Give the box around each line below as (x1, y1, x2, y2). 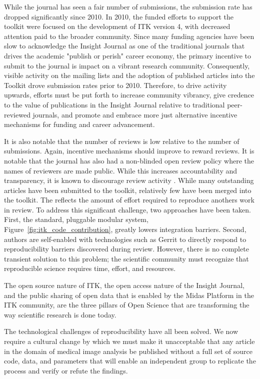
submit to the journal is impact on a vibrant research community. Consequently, (4, 60, 250, 70)
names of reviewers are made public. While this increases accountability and (4, 165, 237, 175)
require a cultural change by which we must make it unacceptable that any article (4, 336, 255, 346)
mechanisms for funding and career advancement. (4, 119, 155, 129)
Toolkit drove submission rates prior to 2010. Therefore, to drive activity (4, 79, 227, 90)
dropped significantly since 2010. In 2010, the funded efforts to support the (4, 11, 233, 21)
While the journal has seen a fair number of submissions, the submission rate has (4, 1, 252, 11)
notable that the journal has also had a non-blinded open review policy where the (4, 155, 254, 165)
